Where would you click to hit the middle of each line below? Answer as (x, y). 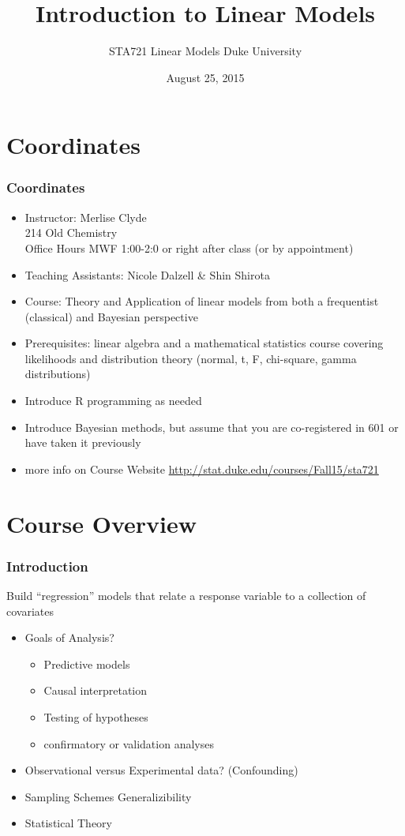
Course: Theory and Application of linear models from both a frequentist (202, 301)
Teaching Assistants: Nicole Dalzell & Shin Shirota (147, 274)
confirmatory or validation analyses (129, 743)
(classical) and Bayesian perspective (111, 316)
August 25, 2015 (205, 77)
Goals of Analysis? (69, 637)
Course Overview (101, 523)
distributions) (58, 374)
